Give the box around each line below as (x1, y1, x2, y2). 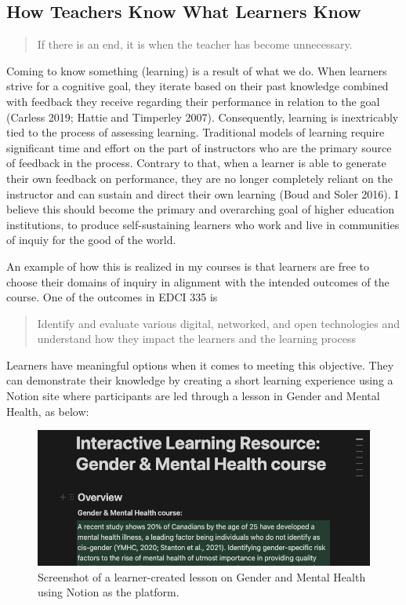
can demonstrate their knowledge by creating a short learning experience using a (6, 372, 393, 388)
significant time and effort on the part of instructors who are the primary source (6, 139, 392, 155)
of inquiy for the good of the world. (6, 231, 176, 248)
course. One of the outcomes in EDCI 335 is (6, 289, 218, 305)
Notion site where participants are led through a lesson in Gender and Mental (6, 388, 380, 404)
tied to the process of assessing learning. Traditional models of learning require (6, 124, 385, 140)
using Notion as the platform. (38, 584, 179, 600)
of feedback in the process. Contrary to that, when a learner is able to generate (6, 155, 386, 171)
